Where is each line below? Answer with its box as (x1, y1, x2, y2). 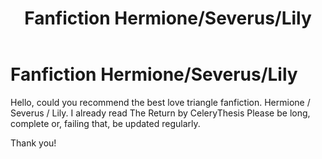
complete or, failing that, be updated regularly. (10, 117, 201, 129)
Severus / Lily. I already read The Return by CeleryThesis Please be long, (10, 107, 311, 119)
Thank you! (10, 137, 57, 149)
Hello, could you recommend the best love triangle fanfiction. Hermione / (10, 96, 311, 108)
